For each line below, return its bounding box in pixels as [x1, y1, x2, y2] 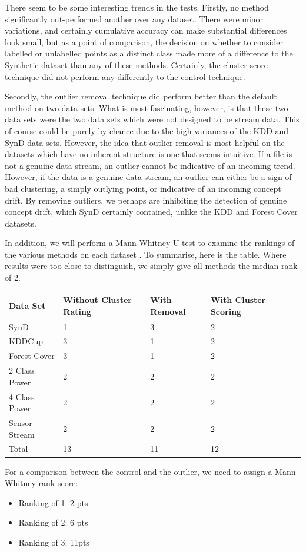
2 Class [9, 364, 35, 377]
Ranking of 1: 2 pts [18, 496, 88, 508]
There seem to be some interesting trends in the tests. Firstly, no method [5, 1, 269, 13]
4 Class [9, 390, 35, 403]
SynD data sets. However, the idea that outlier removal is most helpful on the [5, 136, 285, 148]
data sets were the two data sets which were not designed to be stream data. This [5, 113, 300, 125]
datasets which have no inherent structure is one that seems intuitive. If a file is [5, 148, 292, 160]
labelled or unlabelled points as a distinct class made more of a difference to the [5, 47, 293, 59]
